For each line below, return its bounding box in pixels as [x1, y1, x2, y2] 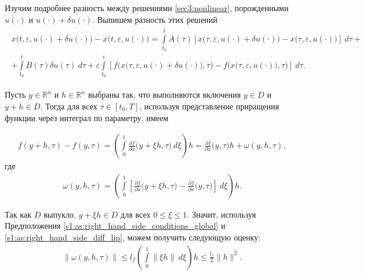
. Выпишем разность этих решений [92, 13, 218, 25]
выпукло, [43, 208, 76, 220]
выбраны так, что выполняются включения [88, 88, 241, 101]
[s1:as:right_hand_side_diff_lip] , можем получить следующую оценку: [5, 231, 261, 243]
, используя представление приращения [139, 99, 279, 112]
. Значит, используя [187, 208, 256, 220]
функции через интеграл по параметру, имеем [5, 111, 169, 123]
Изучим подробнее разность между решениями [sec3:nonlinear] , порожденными [5, 2, 289, 13]
